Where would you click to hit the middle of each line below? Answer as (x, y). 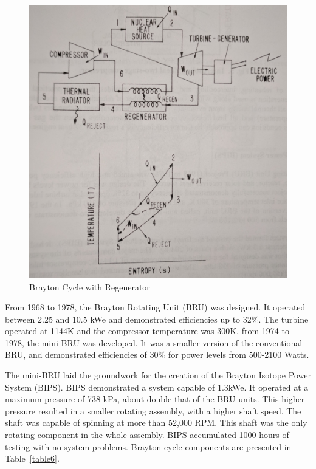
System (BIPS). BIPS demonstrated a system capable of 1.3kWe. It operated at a (157, 387)
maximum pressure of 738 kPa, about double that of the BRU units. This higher (155, 399)
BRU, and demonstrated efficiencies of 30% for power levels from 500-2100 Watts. (157, 354)
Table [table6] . (32, 458)
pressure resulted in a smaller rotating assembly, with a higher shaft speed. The (153, 410)
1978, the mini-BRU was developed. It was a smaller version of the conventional (154, 342)
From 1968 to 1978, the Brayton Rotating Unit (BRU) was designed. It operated (155, 307)
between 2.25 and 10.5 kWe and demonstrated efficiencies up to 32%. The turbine (157, 319)
